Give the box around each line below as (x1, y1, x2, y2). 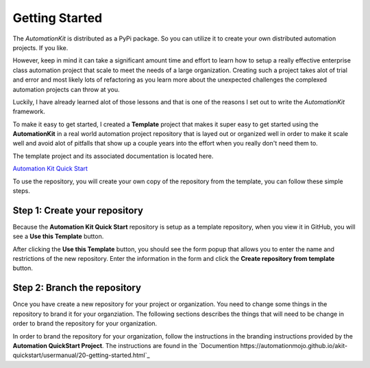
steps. (12, 187, 30, 195)
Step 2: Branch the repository (12, 282, 142, 294)
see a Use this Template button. (12, 232, 104, 240)
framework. (12, 107, 46, 116)
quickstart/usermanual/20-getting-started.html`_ (12, 351, 150, 360)
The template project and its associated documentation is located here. (12, 152, 214, 160)
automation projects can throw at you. (12, 85, 120, 93)
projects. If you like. (12, 43, 69, 51)
